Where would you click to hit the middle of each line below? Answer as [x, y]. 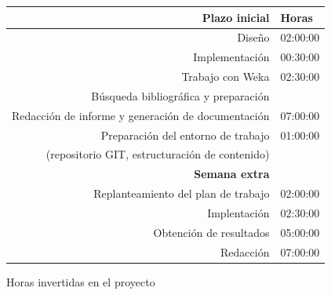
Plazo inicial [236, 17]
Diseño [253, 37]
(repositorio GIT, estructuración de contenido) [158, 154]
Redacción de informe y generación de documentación [141, 115]
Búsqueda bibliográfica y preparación [180, 95]
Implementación [231, 57]
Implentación [238, 212]
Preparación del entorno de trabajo [185, 135]
